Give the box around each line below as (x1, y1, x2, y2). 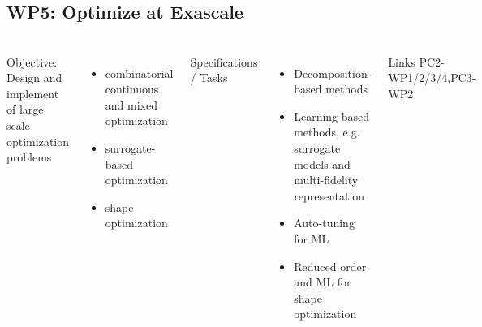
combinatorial (105, 64, 174, 81)
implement (6, 84, 59, 101)
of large (6, 101, 44, 118)
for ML (294, 230, 329, 247)
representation (294, 187, 365, 204)
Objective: (6, 53, 58, 70)
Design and (6, 69, 62, 86)
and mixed (105, 96, 157, 113)
